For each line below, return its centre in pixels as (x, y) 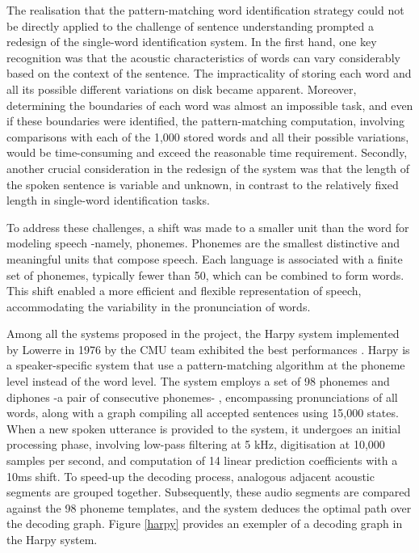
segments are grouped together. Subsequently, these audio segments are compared (209, 492)
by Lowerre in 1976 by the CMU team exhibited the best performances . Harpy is (208, 349)
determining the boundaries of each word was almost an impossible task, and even (210, 105)
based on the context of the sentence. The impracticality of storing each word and (209, 73)
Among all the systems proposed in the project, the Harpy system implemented (203, 333)
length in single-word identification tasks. (108, 200)
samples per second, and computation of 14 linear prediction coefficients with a (202, 460)
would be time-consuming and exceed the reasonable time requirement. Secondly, (207, 152)
